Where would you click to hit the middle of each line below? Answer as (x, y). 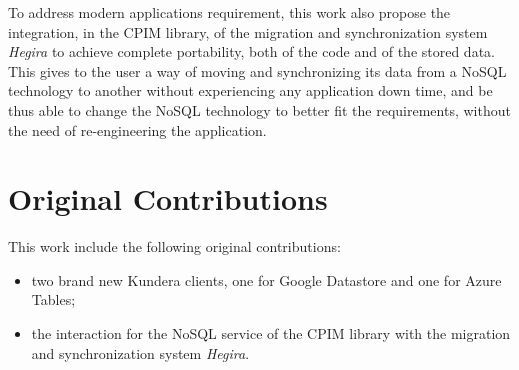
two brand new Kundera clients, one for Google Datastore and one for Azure (266, 279)
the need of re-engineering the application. (137, 129)
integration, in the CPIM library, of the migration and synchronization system (248, 31)
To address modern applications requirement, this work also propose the (229, 12)
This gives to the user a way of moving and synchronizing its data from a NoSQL (257, 70)
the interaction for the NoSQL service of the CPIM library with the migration (271, 333)
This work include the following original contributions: (174, 246)
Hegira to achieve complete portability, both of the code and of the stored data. (251, 51)
